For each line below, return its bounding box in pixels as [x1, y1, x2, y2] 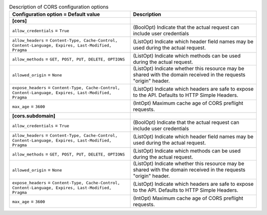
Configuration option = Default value [12, 11, 100, 18]
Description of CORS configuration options [9, 3, 109, 10]
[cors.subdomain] [12, 112, 55, 119]
